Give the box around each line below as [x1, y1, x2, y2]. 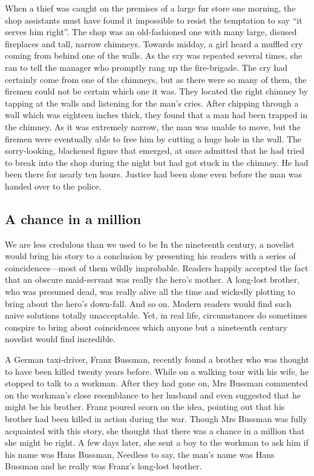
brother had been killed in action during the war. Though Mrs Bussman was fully [5, 412, 308, 425]
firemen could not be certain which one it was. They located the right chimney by [5, 85, 309, 98]
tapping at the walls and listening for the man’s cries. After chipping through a [5, 96, 299, 109]
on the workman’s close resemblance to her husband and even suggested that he [5, 388, 301, 401]
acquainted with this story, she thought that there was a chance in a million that [5, 424, 305, 437]
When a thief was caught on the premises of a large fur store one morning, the [5, 2, 296, 14]
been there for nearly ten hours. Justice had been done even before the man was [5, 168, 302, 180]
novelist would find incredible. [5, 332, 116, 345]
